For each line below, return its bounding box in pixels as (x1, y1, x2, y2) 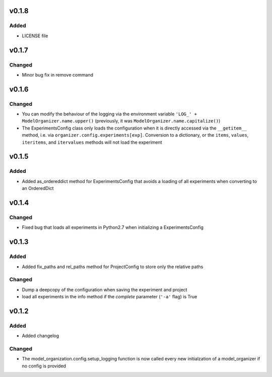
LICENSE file (22, 33, 48, 39)
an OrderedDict (22, 185, 54, 192)
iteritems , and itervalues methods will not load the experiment (22, 139, 162, 145)
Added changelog (22, 333, 59, 339)
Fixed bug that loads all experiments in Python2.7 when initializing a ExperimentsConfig (22, 224, 204, 230)
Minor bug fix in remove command (22, 72, 93, 78)
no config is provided (22, 363, 66, 369)
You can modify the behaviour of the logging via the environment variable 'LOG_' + (22, 111, 197, 117)
